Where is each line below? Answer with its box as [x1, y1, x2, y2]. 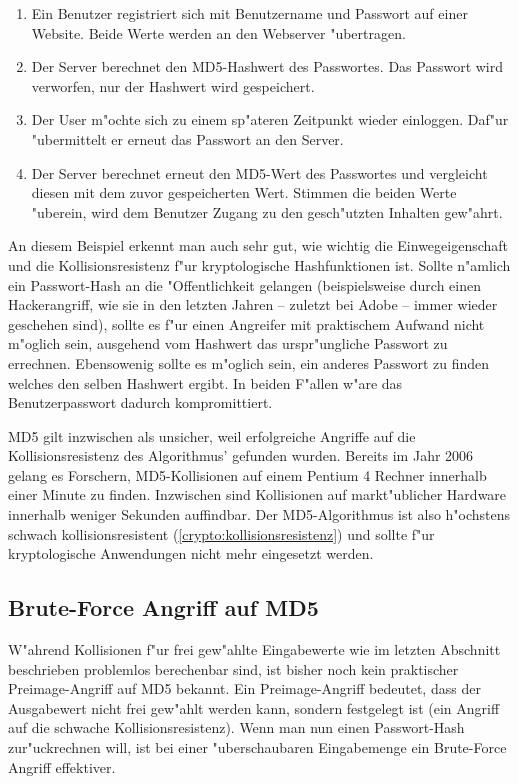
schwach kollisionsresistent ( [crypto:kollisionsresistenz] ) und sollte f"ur [8, 523, 435, 544]
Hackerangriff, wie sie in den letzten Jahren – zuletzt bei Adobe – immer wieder [8, 294, 498, 315]
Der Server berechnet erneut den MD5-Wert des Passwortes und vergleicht [31, 162, 488, 183]
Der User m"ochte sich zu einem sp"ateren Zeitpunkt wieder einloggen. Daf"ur [31, 109, 509, 130]
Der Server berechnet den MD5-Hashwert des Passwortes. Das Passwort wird [31, 56, 504, 77]
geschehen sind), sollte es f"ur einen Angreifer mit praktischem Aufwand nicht [8, 313, 485, 334]
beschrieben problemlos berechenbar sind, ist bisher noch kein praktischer [8, 658, 459, 679]
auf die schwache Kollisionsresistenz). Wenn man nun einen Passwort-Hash [8, 717, 465, 738]
